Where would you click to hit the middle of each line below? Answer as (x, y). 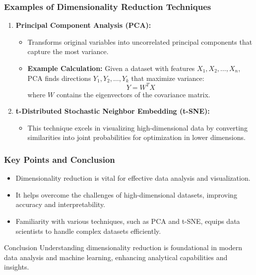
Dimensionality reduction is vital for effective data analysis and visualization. (133, 178)
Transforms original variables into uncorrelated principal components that (140, 41)
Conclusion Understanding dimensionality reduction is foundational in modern (123, 247)
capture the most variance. (68, 51)
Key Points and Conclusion (60, 159)
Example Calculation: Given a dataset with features (111, 68)
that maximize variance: (168, 78)
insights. (17, 267)
